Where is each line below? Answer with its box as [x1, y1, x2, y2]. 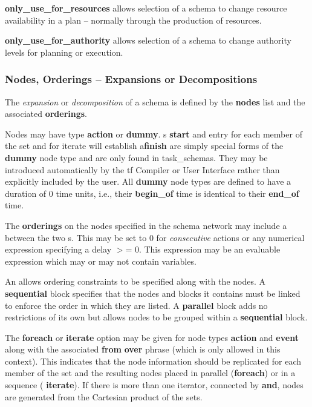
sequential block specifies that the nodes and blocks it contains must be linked [5, 286, 301, 299]
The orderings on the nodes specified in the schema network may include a [5, 219, 287, 231]
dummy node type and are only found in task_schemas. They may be [5, 151, 268, 164]
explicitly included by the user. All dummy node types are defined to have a [5, 175, 291, 188]
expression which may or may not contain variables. [5, 254, 197, 267]
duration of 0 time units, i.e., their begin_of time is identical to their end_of [5, 187, 299, 199]
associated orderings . [5, 107, 88, 120]
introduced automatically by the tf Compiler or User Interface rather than [5, 163, 280, 176]
